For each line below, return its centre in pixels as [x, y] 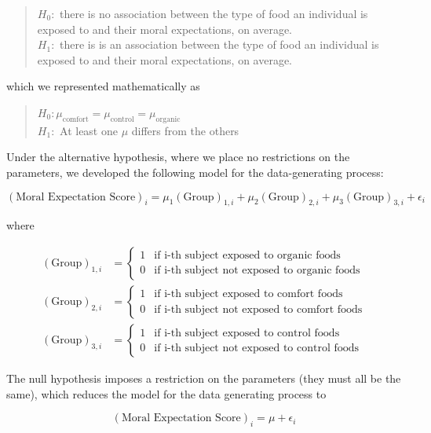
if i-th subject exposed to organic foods [247, 256]
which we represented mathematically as [103, 86]
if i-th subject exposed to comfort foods [248, 294]
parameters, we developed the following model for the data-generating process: [195, 172]
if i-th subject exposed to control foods [247, 333]
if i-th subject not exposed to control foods [257, 348]
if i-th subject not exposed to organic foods [257, 271]
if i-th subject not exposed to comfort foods [258, 309]
